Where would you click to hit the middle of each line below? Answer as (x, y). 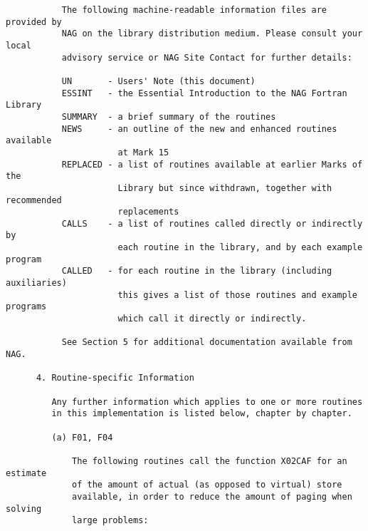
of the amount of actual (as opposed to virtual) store (207, 485)
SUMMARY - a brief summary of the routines (169, 117)
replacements (148, 212)
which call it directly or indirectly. (212, 319)
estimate (26, 473)
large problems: (110, 521)
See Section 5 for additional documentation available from (207, 342)
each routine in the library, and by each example (240, 248)
